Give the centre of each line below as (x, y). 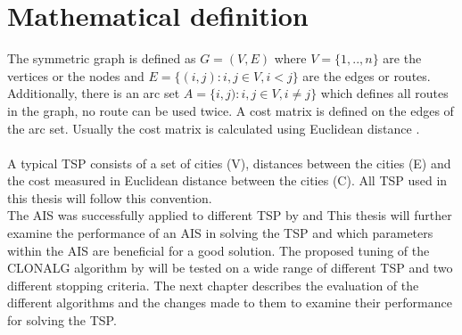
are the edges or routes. (367, 75)
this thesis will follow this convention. (110, 197)
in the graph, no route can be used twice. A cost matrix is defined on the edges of (231, 110)
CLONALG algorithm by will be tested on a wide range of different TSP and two (230, 268)
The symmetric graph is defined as (102, 58)
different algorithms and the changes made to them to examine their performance (230, 302)
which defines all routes (384, 93)
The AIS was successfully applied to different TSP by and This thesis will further (230, 215)
